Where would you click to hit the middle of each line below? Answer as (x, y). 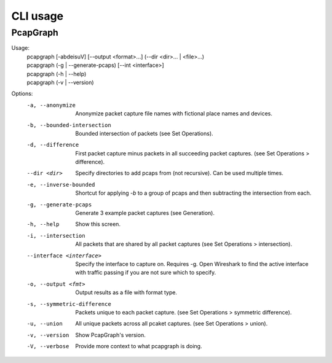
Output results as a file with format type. (126, 292)
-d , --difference (53, 145)
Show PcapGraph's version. (110, 335)
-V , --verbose (48, 346)
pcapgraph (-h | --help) (57, 74)
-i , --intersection (56, 236)
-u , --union (45, 324)
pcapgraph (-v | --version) (61, 82)
